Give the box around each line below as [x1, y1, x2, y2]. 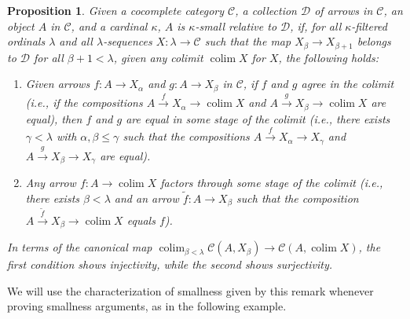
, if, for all [290, 17, 342, 34]
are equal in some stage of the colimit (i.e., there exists [126, 110, 390, 126]
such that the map [204, 33, 291, 49]
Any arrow [25, 174, 76, 191]
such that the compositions [123, 128, 250, 145]
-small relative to [195, 17, 277, 34]
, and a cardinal [71, 17, 148, 34]
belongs [357, 33, 391, 49]
